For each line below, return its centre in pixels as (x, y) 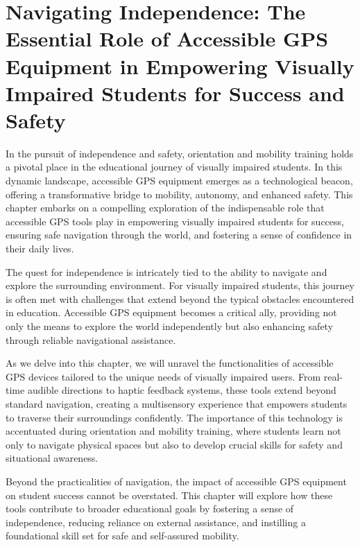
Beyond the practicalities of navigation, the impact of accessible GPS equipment (176, 481)
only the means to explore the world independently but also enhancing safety (170, 326)
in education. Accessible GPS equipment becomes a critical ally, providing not (171, 312)
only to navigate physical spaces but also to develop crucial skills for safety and (174, 444)
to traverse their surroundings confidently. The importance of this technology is (174, 417)
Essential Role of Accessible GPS (167, 38)
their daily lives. (40, 249)
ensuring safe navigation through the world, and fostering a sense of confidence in (179, 235)
